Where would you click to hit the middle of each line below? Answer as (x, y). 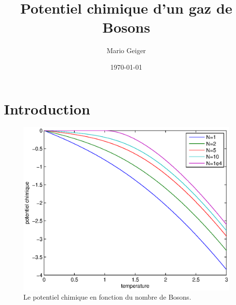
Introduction (47, 108)
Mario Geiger (126, 50)
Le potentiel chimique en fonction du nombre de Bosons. (107, 297)
